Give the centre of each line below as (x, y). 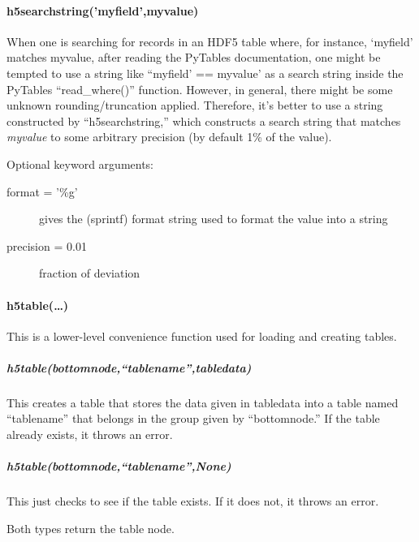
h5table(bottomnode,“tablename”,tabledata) (129, 367)
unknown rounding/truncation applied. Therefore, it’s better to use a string (195, 105)
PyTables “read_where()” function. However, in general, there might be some (200, 89)
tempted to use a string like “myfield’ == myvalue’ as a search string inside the (205, 73)
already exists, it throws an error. (90, 434)
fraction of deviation (90, 273)
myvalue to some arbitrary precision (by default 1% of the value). (169, 137)
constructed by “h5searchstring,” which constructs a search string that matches (204, 120)
